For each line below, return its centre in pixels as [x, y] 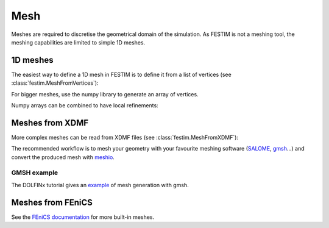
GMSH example [35, 173]
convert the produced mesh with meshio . [63, 157]
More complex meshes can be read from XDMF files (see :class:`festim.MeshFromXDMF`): [125, 137]
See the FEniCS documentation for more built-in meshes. [83, 217]
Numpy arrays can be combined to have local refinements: [85, 105]
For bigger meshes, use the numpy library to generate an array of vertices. [105, 94]
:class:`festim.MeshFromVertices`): [55, 83]
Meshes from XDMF [50, 123]
